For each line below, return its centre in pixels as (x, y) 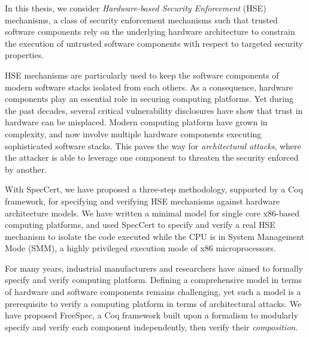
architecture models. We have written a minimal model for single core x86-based (152, 213)
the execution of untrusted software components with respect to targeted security (154, 43)
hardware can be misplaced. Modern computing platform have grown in (136, 122)
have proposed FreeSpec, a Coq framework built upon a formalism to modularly (152, 315)
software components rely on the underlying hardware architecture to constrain (150, 31)
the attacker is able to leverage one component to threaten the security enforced (152, 157)
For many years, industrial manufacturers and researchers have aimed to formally (154, 268)
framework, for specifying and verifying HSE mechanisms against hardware (142, 201)
